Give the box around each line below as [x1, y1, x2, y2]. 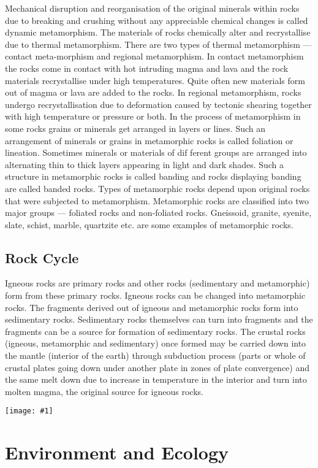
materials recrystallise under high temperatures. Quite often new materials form [5, 74, 305, 86]
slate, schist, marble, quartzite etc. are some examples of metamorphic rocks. [5, 218, 293, 231]
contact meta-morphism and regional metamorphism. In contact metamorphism [5, 50, 304, 63]
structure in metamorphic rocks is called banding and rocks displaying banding [5, 170, 301, 183]
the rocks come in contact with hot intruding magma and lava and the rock [5, 61, 289, 74]
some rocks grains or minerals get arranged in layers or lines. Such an [5, 121, 266, 134]
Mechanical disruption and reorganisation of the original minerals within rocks [5, 2, 300, 14]
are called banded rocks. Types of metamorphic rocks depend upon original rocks [5, 182, 310, 194]
